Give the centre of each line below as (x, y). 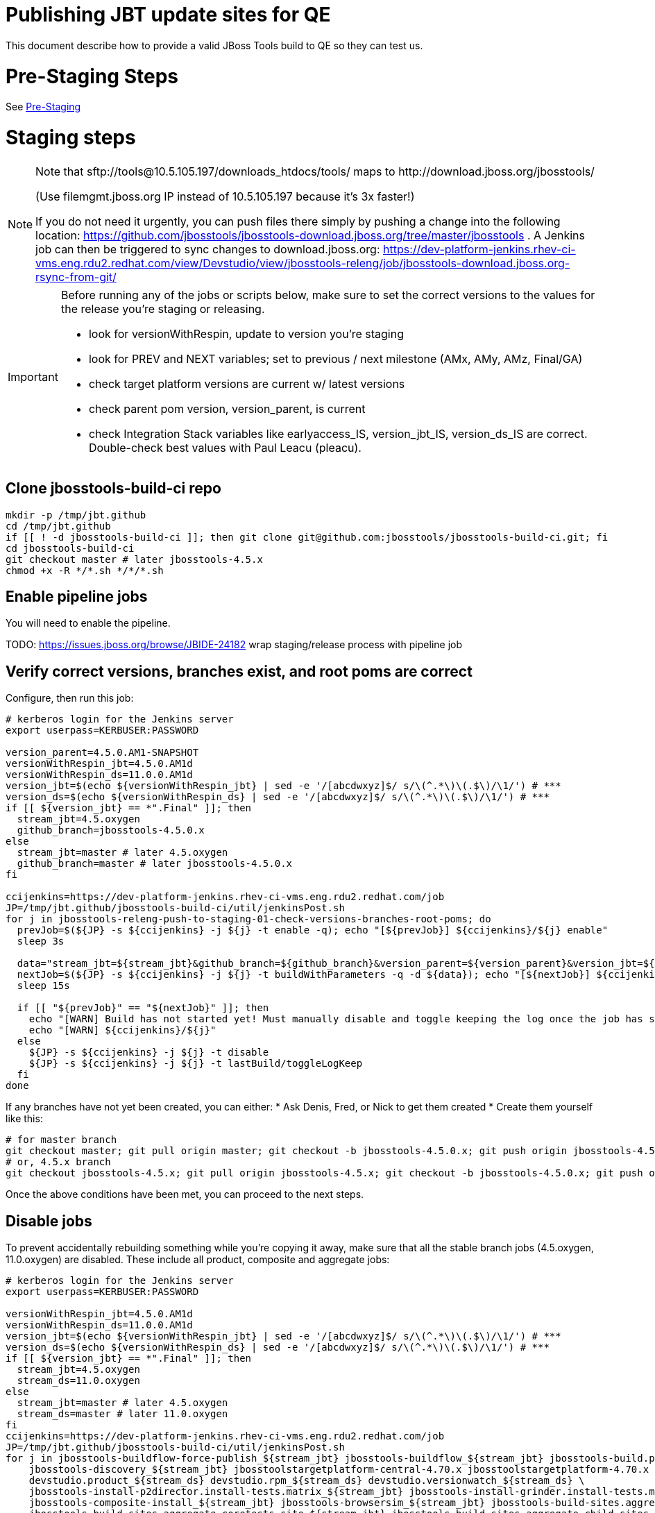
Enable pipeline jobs (77, 597)
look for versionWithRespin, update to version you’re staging (246, 333)
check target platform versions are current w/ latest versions (247, 383)
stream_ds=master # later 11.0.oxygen (122, 1414)
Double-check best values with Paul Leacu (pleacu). (225, 447)
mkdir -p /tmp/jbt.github (76, 515)
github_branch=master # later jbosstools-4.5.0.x (155, 864)
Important (33, 377)
